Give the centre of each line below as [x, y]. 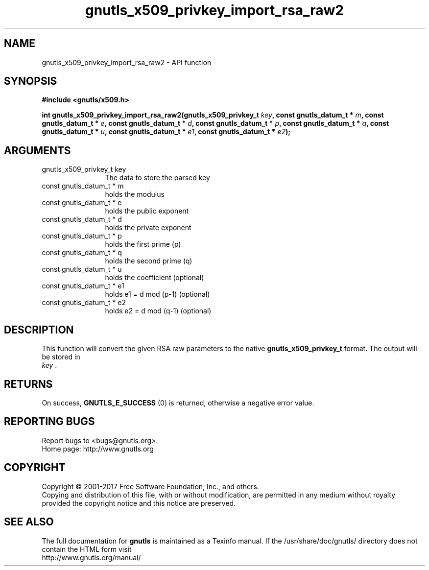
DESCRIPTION [39, 330]
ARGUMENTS [37, 150]
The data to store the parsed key [157, 178]
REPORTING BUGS [49, 422]
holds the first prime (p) [143, 244]
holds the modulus [135, 194]
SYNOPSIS [31, 81]
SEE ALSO [29, 522]
